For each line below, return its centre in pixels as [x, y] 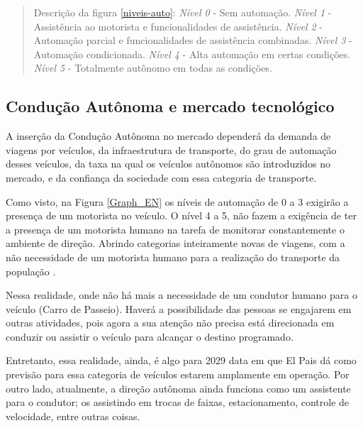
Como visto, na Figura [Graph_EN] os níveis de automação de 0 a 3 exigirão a [177, 201]
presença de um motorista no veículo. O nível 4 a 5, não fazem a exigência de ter [181, 215]
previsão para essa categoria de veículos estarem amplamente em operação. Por [178, 374]
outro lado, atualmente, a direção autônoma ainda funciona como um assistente [178, 388]
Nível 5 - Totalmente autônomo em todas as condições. [153, 68]
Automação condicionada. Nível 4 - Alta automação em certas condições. [192, 54]
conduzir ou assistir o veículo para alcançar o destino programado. [150, 336]
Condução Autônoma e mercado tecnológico [170, 106]
